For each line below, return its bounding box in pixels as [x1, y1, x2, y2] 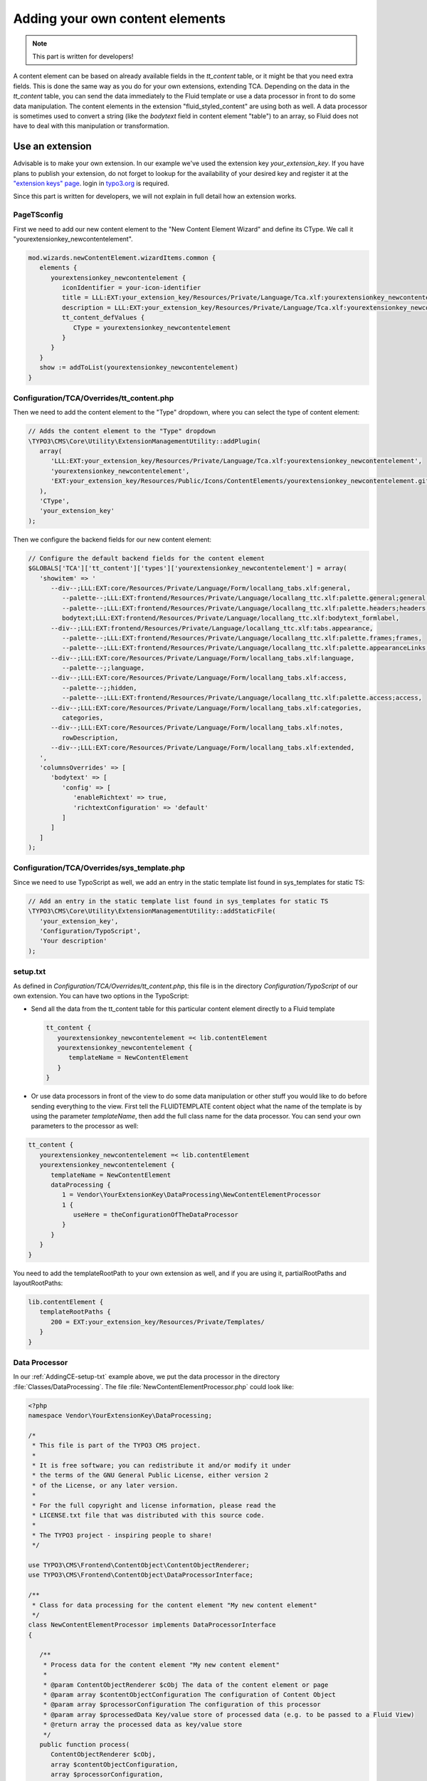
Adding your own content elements [13, 11, 226, 26]
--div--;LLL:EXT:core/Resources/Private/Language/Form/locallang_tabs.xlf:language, [51, 654, 355, 662]
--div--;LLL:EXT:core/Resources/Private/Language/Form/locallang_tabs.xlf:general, [51, 584, 352, 592]
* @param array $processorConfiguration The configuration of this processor [43, 1700, 322, 1709]
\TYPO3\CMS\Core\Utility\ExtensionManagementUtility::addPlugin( [28, 437, 261, 445]
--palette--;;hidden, [61, 684, 138, 692]
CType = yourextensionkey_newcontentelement [73, 323, 231, 331]
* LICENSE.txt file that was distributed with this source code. [32, 1511, 265, 1519]
